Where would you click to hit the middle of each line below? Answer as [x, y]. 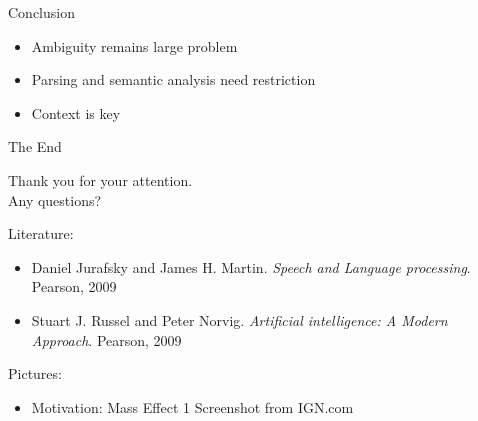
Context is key [76, 112]
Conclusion [41, 12]
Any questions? [55, 199]
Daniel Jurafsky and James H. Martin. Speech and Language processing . [251, 266]
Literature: [41, 233]
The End [35, 146]
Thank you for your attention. [100, 179]
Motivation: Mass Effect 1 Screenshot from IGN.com [192, 406]
